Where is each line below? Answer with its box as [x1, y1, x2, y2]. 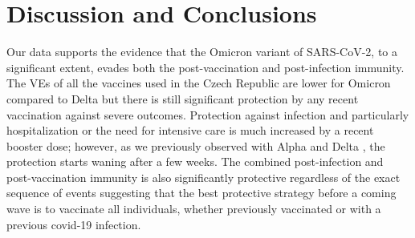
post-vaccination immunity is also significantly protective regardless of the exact [6, 168, 401, 185]
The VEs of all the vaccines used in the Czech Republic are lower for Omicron [6, 75, 391, 91]
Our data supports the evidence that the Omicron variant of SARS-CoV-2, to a [6, 43, 398, 60]
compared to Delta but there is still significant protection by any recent [6, 90, 359, 107]
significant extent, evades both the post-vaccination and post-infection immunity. [6, 58, 405, 75]
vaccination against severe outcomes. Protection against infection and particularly [6, 106, 409, 123]
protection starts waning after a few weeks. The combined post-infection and [6, 153, 384, 170]
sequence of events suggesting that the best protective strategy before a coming [6, 184, 397, 201]
